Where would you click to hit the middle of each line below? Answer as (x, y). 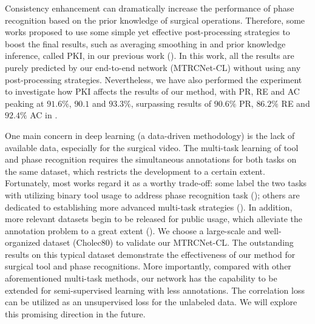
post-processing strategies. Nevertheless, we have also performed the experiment (154, 79)
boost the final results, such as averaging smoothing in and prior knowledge (145, 43)
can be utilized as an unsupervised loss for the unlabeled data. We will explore (151, 302)
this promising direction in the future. (75, 313)
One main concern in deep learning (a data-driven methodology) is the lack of (150, 135)
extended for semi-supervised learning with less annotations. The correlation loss (155, 290)
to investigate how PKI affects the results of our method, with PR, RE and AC (152, 91)
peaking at (25, 103)
